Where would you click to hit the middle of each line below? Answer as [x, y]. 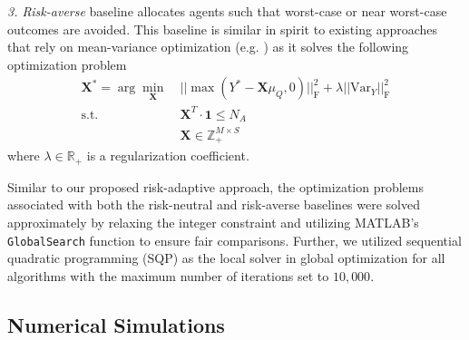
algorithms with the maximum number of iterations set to [168, 275]
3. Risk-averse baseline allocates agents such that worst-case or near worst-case [227, 11]
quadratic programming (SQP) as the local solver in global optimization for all [226, 258]
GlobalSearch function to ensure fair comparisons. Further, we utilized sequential [234, 240]
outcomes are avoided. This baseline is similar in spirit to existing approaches [223, 29]
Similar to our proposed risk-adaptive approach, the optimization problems [216, 186]
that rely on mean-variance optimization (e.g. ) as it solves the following [208, 47]
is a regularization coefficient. [168, 155]
